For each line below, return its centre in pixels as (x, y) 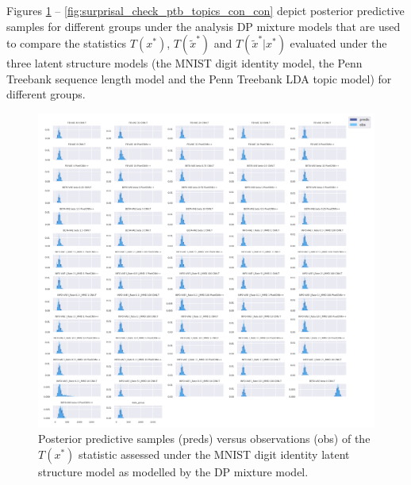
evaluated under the (338, 43)
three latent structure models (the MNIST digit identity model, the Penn (184, 63)
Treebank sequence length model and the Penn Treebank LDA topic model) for (199, 78)
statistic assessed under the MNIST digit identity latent (214, 454)
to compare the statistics (67, 43)
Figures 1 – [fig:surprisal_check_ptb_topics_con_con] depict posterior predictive (205, 10)
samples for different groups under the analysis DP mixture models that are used (204, 26)
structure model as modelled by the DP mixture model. (173, 471)
